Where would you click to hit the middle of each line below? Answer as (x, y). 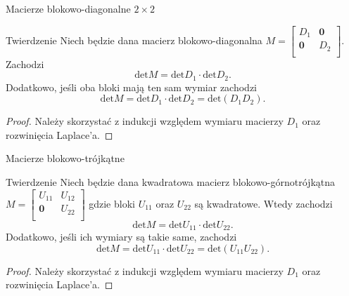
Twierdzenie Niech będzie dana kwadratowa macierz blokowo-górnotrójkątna (171, 182)
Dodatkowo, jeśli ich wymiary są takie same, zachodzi (121, 237)
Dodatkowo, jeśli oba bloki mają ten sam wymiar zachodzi (131, 87)
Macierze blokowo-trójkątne (65, 158)
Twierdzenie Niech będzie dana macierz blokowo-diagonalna (134, 40)
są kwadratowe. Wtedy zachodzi (264, 203)
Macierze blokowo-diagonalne (68, 8)
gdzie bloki (112, 203)
